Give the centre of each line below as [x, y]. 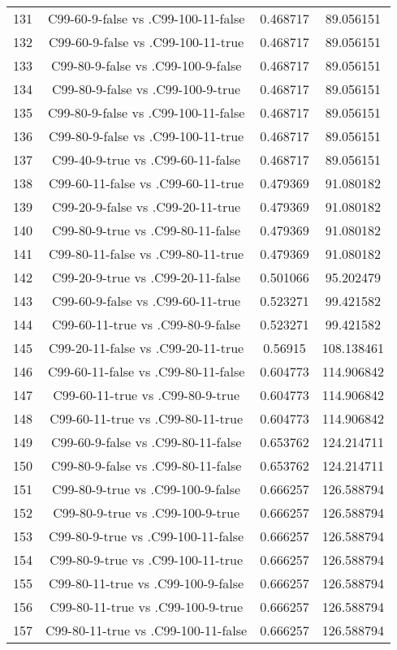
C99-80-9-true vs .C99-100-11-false [147, 536]
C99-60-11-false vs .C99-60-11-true [147, 183]
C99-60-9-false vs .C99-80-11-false [146, 442]
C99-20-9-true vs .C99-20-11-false [147, 277]
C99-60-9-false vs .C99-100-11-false [146, 18]
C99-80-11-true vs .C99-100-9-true [147, 607]
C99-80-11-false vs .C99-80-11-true [147, 254]
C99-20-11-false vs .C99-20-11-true [147, 348]
